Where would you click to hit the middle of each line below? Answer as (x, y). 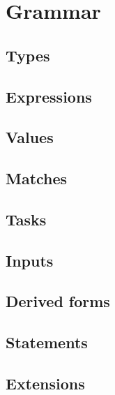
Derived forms (58, 301)
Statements (47, 342)
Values (30, 137)
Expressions (49, 96)
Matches (37, 178)
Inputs (30, 260)
